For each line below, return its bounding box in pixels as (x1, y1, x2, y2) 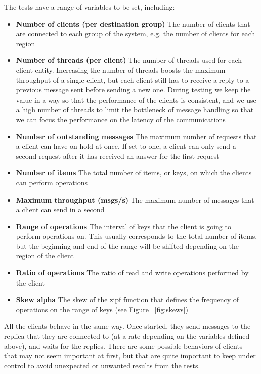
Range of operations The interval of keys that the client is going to (16, 221, 231, 231)
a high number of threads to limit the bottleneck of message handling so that (16, 104, 254, 115)
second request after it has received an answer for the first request (16, 150, 219, 161)
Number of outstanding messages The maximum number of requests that (16, 131, 257, 141)
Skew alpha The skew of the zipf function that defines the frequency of (16, 294, 239, 305)
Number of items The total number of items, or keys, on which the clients (16, 167, 252, 178)
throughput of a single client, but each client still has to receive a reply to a (16, 74, 249, 85)
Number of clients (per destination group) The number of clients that (16, 18, 250, 29)
